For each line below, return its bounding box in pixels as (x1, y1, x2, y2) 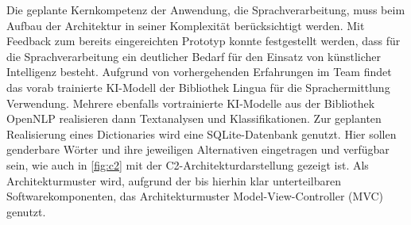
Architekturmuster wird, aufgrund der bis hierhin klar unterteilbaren (6, 172, 342, 189)
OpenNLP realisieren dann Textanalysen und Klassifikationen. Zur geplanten (6, 110, 382, 127)
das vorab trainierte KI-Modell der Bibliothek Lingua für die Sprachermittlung (6, 78, 390, 95)
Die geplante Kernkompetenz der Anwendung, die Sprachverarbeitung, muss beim (6, 2, 405, 17)
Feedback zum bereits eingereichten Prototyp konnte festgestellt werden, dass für (6, 32, 401, 49)
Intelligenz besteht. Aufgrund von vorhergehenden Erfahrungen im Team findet (6, 63, 392, 80)
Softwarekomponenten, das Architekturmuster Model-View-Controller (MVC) (6, 188, 384, 204)
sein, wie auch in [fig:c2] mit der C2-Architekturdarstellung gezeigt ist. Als (6, 156, 369, 173)
